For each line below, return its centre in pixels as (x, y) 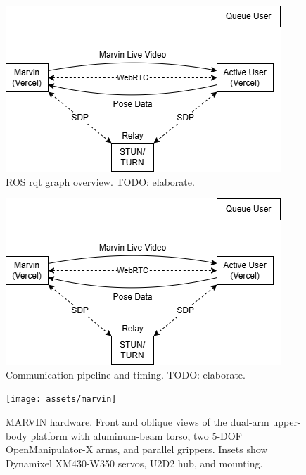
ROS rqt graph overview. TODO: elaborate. (100, 181)
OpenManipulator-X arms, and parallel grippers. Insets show (137, 449)
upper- (287, 422)
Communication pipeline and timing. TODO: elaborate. (126, 374)
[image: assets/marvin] (61, 399)
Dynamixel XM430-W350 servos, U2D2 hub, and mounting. (134, 463)
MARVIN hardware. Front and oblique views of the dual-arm (138, 422)
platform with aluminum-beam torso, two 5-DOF (136, 435)
